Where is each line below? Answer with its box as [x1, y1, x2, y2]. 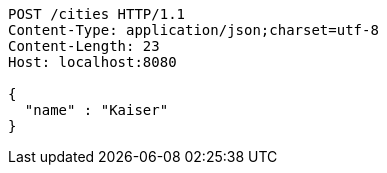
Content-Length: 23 [8, 38, 160, 54]
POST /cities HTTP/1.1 [8, 6, 186, 22]
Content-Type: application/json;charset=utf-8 [8, 22, 379, 38]
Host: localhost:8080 [8, 54, 177, 70]
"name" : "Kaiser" [24, 102, 169, 118]
